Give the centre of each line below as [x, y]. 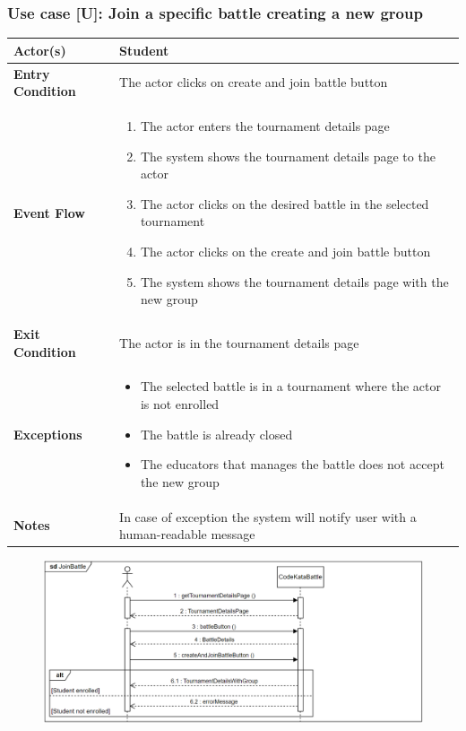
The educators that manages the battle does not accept [292, 464]
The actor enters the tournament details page [265, 126]
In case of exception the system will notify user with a [268, 516]
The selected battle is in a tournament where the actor [290, 386]
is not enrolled [180, 404]
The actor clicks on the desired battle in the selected [285, 203]
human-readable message [187, 534]
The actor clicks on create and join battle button [254, 82]
